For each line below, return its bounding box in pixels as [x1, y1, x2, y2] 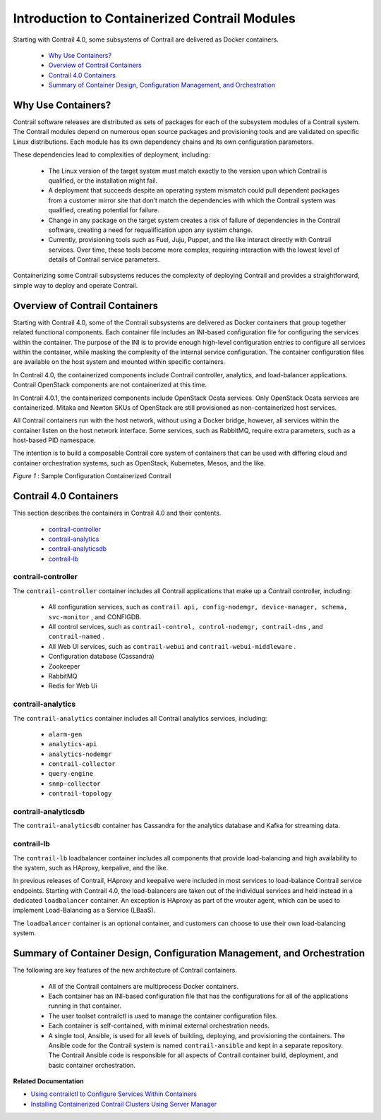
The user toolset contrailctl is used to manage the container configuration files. [48, 1011, 278, 1020]
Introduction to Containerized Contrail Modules [13, 11, 296, 26]
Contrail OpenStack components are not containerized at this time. [13, 381, 207, 389]
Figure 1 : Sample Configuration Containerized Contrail [13, 472, 172, 480]
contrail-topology [48, 790, 112, 798]
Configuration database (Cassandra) [48, 652, 155, 661]
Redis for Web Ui [48, 681, 98, 690]
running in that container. [48, 1002, 121, 1010]
